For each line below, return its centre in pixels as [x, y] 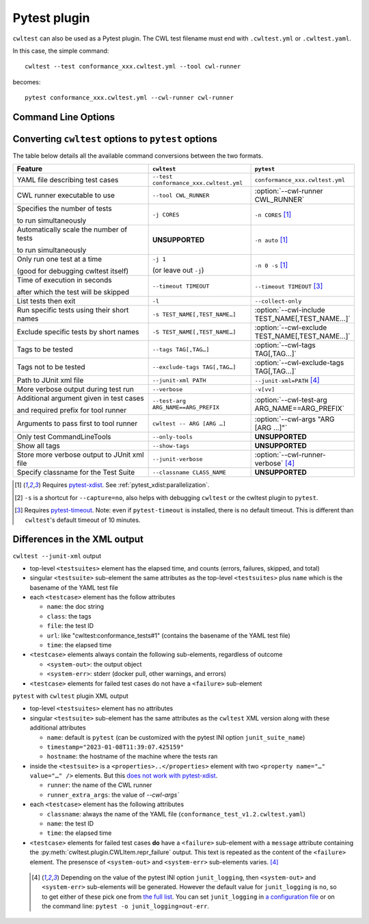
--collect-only [278, 301]
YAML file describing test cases [68, 180]
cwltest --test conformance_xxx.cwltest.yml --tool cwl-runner [133, 66]
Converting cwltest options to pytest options [115, 139]
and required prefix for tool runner [71, 410]
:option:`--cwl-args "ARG [295, 419]
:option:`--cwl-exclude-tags [299, 363]
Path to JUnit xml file [50, 380]
